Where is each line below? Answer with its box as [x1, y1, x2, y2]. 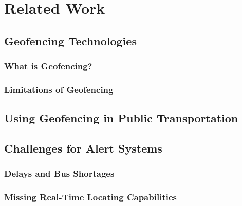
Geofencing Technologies [4, 32, 137, 48]
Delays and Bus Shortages [4, 167, 115, 180]
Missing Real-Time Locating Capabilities [4, 191, 177, 203]
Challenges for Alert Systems [4, 140, 162, 156]
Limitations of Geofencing [4, 83, 114, 96]
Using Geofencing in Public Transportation [4, 110, 238, 126]
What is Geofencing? [4, 60, 92, 72]
